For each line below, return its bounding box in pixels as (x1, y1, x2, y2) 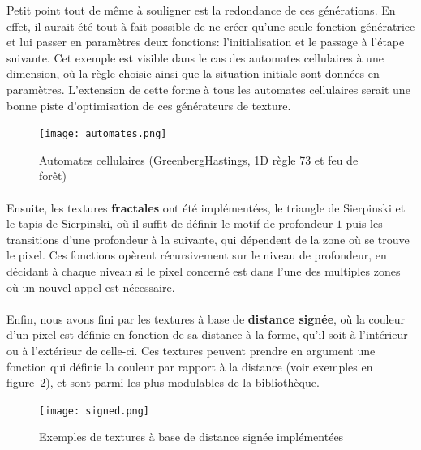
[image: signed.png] (39, 405, 150, 417)
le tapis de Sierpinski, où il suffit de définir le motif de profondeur (6, 215, 333, 232)
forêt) (39, 167, 67, 184)
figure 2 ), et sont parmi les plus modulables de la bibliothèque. (6, 374, 320, 391)
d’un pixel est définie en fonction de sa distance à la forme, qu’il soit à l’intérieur (6, 326, 408, 343)
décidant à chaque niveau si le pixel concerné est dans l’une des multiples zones (6, 262, 401, 279)
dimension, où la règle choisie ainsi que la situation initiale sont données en (6, 65, 380, 82)
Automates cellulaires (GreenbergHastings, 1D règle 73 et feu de (39, 151, 359, 168)
